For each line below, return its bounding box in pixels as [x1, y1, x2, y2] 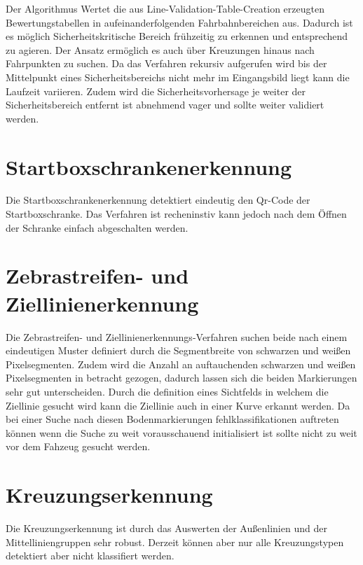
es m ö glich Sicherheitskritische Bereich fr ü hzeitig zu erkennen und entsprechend [6, 29, 348, 43]
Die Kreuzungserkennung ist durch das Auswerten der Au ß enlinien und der [6, 521, 327, 536]
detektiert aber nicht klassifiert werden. [6, 548, 174, 563]
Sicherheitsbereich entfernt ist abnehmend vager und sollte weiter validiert [6, 97, 324, 112]
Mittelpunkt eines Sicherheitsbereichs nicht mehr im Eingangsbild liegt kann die [6, 69, 350, 84]
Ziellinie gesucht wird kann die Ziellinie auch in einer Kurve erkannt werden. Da [6, 398, 350, 412]
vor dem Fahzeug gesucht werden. [6, 439, 151, 454]
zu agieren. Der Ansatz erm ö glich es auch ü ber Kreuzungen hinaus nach [6, 42, 315, 57]
